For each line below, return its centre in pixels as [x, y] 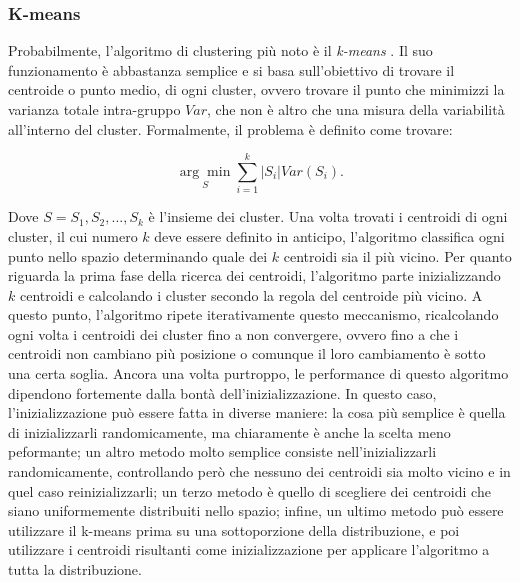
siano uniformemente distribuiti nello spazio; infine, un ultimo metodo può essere [256, 510]
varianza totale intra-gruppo [94, 109]
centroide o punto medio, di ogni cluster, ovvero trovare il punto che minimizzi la [256, 89]
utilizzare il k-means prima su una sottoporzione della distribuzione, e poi [234, 529]
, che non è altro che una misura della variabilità [356, 109]
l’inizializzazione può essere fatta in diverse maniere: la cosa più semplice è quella [257, 412]
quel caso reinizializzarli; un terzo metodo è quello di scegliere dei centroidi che [249, 490]
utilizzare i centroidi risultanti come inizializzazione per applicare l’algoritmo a [249, 549]
